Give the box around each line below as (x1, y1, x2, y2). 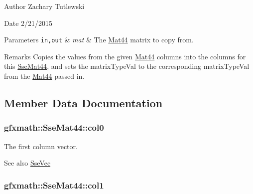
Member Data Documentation (4, 95, 163, 111)
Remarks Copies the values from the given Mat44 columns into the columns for (4, 51, 246, 61)
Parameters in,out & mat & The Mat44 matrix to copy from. (4, 34, 194, 45)
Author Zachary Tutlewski (4, 1, 85, 11)
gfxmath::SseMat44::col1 (4, 179, 104, 191)
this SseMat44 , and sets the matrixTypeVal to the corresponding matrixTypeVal (4, 61, 250, 71)
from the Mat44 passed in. (4, 71, 85, 81)
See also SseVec (4, 158, 51, 168)
